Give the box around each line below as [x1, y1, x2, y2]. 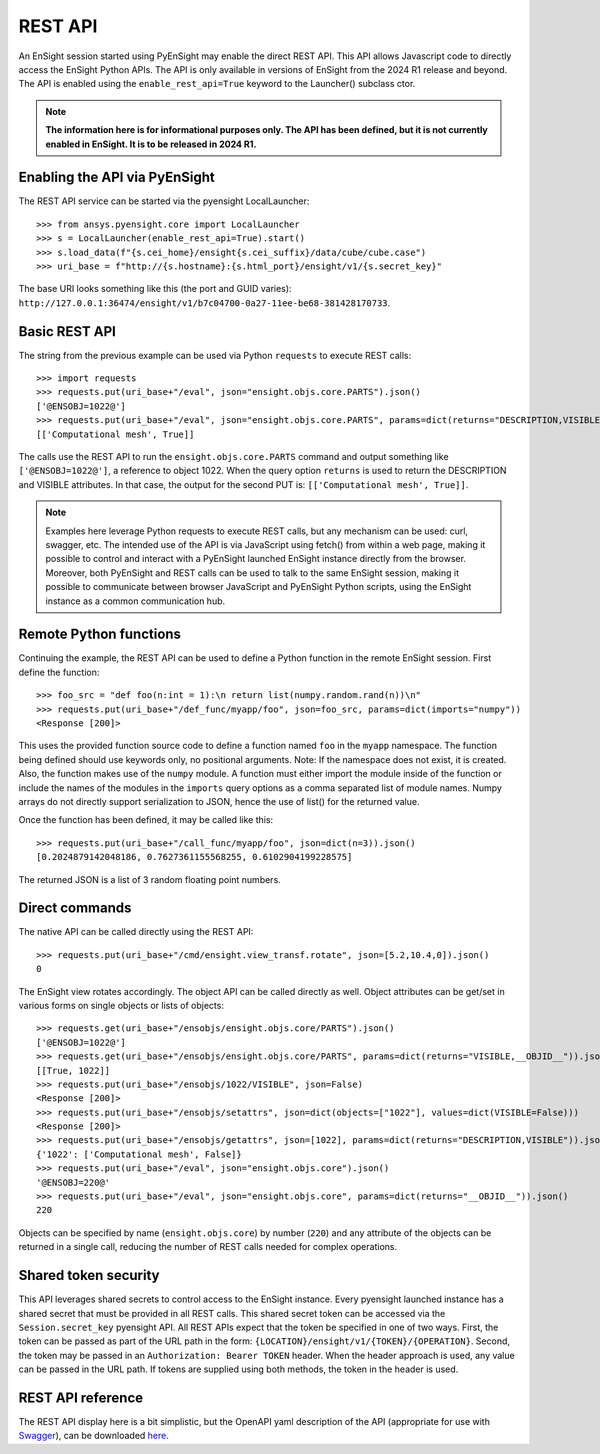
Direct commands [18, 900, 132, 917]
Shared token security [18, 1267, 160, 1284]
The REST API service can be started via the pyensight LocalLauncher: [18, 195, 310, 207]
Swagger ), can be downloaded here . [18, 1430, 170, 1442]
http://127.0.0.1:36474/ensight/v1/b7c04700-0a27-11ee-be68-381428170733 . [18, 296, 391, 309]
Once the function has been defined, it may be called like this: [18, 814, 274, 826]
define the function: [18, 666, 100, 678]
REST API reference [18, 1389, 144, 1406]
